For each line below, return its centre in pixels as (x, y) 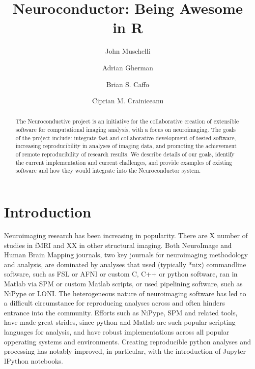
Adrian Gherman (128, 67)
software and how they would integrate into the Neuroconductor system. (108, 170)
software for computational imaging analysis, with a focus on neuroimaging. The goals (126, 130)
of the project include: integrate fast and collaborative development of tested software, (126, 138)
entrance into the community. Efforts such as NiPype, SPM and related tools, (121, 312)
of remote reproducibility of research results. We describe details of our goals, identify (125, 154)
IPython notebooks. (34, 360)
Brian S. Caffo (128, 84)
